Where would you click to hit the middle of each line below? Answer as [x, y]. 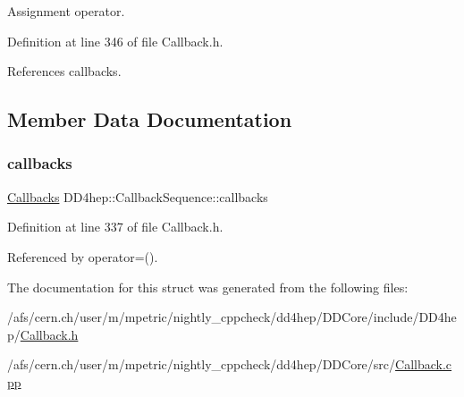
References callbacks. [64, 71]
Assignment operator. [66, 11]
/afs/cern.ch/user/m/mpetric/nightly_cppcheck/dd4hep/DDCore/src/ [202, 364]
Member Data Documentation [150, 119]
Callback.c [424, 364]
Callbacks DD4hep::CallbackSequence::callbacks [138, 196]
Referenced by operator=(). [83, 256]
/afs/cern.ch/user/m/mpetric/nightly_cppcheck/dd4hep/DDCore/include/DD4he [232, 317]
